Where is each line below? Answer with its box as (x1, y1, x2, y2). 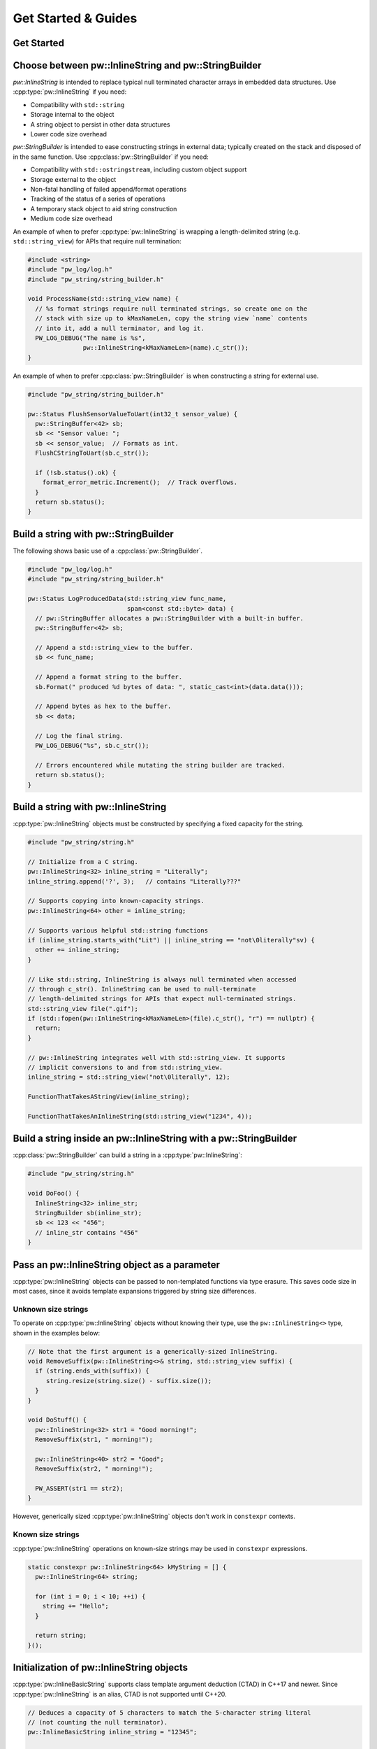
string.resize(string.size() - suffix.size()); (45, 1377, 212, 1385)
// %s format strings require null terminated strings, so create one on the (35, 304, 308, 313)
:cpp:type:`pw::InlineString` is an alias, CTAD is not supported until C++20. (13, 1690, 227, 1698)
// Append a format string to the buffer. (35, 673, 183, 681)
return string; (35, 1631, 87, 1640)
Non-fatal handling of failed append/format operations (30, 185, 187, 193)
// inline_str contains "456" (35, 1228, 139, 1236)
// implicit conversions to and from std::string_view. (27, 1063, 223, 1072)
